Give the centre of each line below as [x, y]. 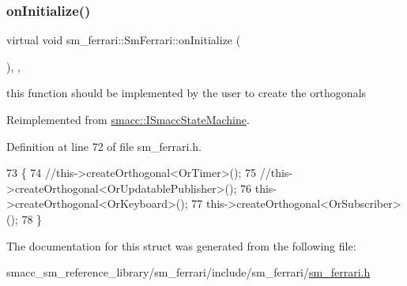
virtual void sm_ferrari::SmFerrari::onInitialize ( [124, 40]
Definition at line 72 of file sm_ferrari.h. [104, 146]
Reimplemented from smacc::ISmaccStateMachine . [128, 119]
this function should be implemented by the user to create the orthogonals [187, 93]
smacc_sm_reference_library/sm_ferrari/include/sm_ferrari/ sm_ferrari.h [188, 272]
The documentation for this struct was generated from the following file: [181, 245]
